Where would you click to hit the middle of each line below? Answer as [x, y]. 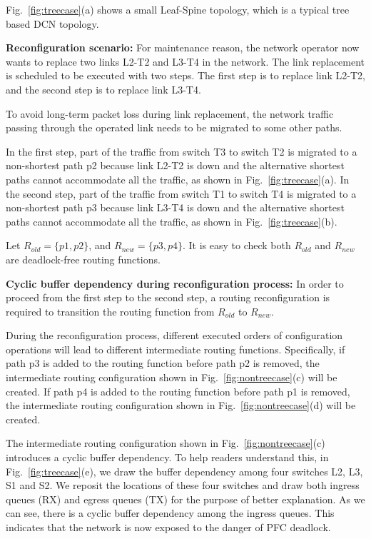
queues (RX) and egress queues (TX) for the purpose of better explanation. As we [185, 499]
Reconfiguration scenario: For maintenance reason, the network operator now [183, 47]
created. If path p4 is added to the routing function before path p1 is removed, [178, 391]
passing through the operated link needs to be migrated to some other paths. [174, 127]
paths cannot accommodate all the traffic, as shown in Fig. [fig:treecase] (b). [172, 221]
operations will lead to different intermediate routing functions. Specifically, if [176, 349]
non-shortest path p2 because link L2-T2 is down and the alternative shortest [175, 165]
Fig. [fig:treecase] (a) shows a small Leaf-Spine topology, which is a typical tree [178, 9]
